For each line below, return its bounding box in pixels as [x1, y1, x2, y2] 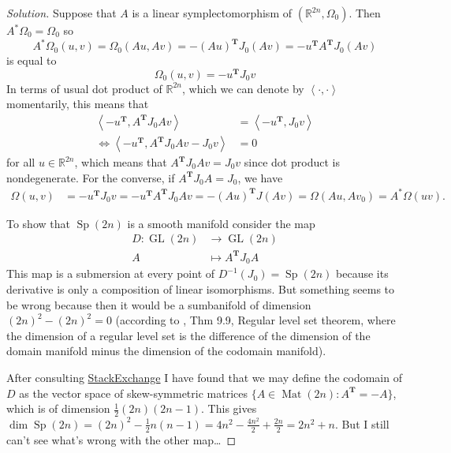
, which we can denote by [182, 80, 304, 96]
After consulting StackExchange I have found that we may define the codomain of [6, 369, 402, 385]
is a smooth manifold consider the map [127, 215, 315, 231]
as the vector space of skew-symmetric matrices [19, 384, 248, 401]
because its [336, 265, 389, 282]
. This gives [201, 400, 257, 417]
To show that [6, 215, 70, 231]
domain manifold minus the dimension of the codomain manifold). [6, 343, 326, 359]
